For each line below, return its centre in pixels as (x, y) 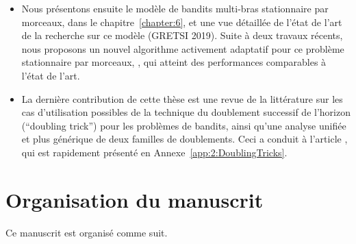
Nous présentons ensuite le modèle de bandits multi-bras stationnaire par (175, 8)
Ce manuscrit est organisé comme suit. (87, 232)
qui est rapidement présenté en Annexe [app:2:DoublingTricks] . (154, 152)
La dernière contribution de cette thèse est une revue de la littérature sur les (182, 98)
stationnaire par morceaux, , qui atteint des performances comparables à (174, 62)
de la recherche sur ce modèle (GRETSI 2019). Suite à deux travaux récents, (182, 35)
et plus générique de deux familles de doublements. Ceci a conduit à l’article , (185, 139)
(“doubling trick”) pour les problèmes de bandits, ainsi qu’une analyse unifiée (184, 125)
